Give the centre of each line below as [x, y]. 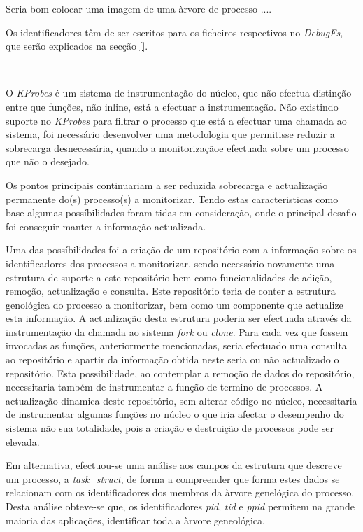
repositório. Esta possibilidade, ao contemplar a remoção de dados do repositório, [180, 373]
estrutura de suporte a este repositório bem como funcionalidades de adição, [169, 277]
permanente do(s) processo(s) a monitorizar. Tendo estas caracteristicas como [172, 198]
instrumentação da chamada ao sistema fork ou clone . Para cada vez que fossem [177, 331]
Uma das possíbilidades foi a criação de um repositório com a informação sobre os [181, 250]
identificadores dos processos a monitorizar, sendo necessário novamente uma [170, 263]
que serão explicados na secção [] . [77, 46]
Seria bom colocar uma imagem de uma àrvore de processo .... [139, 8]
